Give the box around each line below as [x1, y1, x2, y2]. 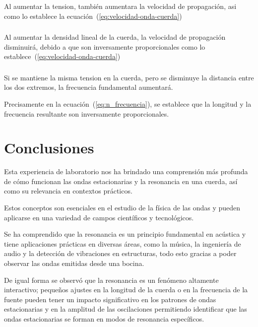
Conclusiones [4, 137, 94, 158]
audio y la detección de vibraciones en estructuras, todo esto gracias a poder [4, 248, 237, 259]
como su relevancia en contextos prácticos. [4, 186, 132, 196]
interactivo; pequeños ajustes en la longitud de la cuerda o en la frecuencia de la [4, 284, 248, 295]
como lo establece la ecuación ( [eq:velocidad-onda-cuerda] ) [4, 10, 182, 21]
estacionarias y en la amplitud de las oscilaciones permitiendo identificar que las [4, 304, 247, 314]
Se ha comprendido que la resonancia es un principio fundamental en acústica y [4, 229, 246, 239]
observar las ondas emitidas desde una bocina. [4, 258, 144, 268]
